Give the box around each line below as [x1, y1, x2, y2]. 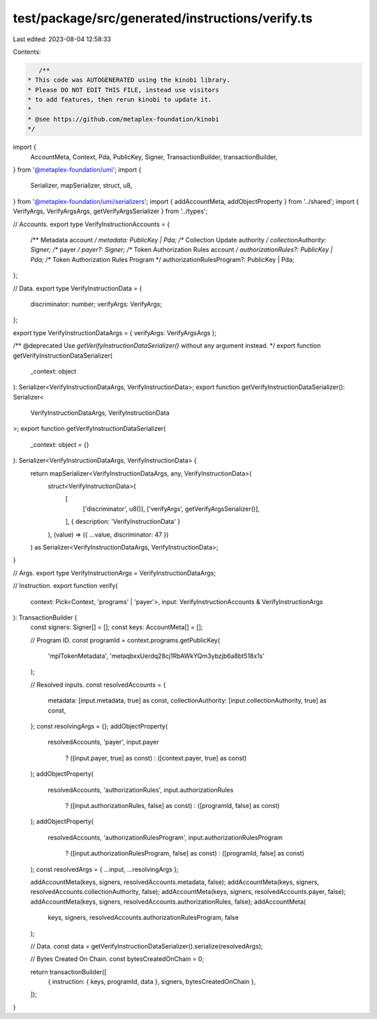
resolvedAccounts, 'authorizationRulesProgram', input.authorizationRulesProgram [47, 833, 283, 842]
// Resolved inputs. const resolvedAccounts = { [30, 680, 166, 689]
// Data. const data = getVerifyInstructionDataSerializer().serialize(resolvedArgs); [30, 941, 263, 950]
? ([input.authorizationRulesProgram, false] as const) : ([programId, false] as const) [65, 849, 304, 858]
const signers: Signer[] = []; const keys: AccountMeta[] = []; [30, 623, 203, 631]
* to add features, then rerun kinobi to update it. [27, 96, 212, 104]
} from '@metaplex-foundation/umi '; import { [13, 166, 142, 174]
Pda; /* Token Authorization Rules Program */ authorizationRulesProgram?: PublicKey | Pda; [30, 255, 295, 263]
